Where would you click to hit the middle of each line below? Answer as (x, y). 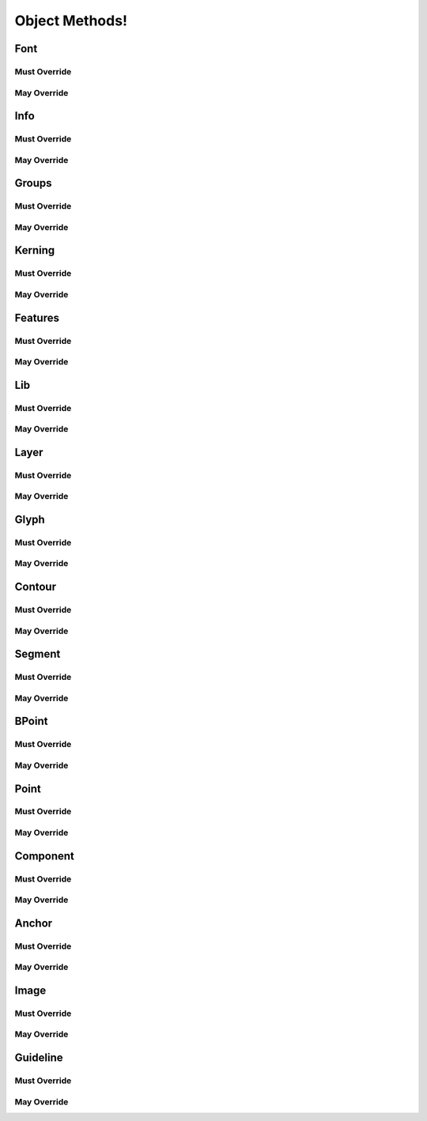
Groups (33, 183)
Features (37, 317)
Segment (38, 654)
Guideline (39, 1058)
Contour (36, 587)
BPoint (31, 721)
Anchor (34, 923)
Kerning (35, 250)
